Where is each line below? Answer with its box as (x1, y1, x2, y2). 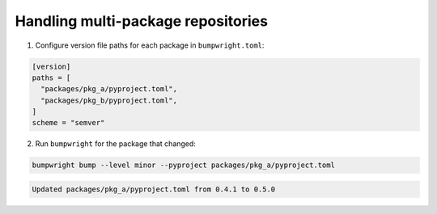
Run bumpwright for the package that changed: (35, 139, 196, 149)
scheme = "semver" (32, 118, 105, 128)
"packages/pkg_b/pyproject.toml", (40, 95, 178, 105)
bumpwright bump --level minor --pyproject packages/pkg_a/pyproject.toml (32, 161, 336, 170)
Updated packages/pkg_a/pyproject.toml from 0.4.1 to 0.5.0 (32, 185, 276, 194)
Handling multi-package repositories (15, 12, 269, 30)
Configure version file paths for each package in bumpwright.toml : (35, 40, 265, 50)
